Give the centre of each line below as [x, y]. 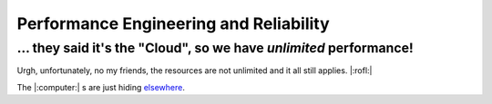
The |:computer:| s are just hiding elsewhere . [101, 87]
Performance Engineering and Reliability [173, 24]
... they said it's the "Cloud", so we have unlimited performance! [215, 48]
